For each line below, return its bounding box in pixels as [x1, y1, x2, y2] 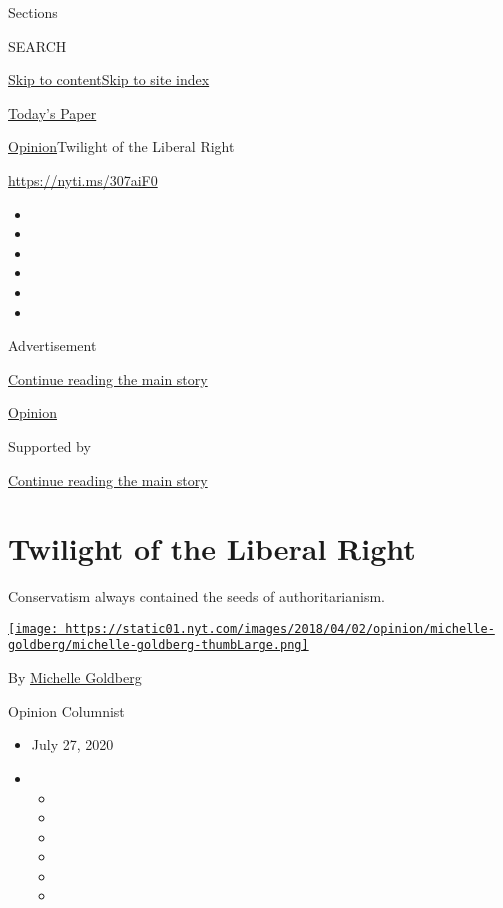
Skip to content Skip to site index [8, 69, 210, 90]
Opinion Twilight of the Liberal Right [8, 136, 235, 157]
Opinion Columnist [8, 700, 125, 721]
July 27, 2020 [31, 734, 114, 755]
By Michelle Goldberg [8, 667, 142, 688]
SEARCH [8, 35, 67, 56]
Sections [8, 2, 58, 22]
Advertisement [8, 335, 97, 356]
